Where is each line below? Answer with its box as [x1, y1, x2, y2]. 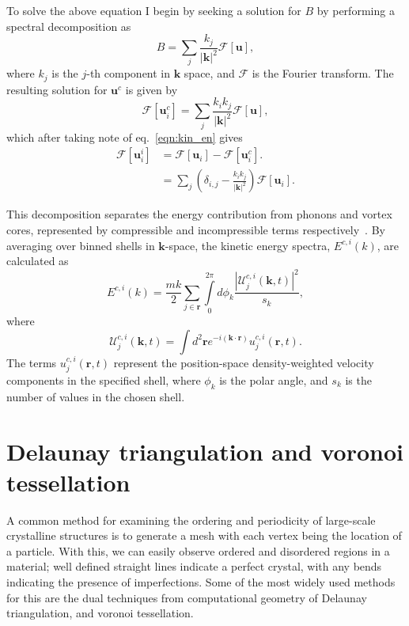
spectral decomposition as [6, 17, 131, 34]
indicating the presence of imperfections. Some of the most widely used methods [6, 574, 396, 590]
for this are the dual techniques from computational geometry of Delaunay [6, 589, 367, 605]
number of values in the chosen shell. [6, 388, 185, 404]
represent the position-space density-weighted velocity [113, 354, 374, 370]
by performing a [316, 2, 395, 18]
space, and [184, 65, 235, 82]
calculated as [6, 252, 69, 269]
